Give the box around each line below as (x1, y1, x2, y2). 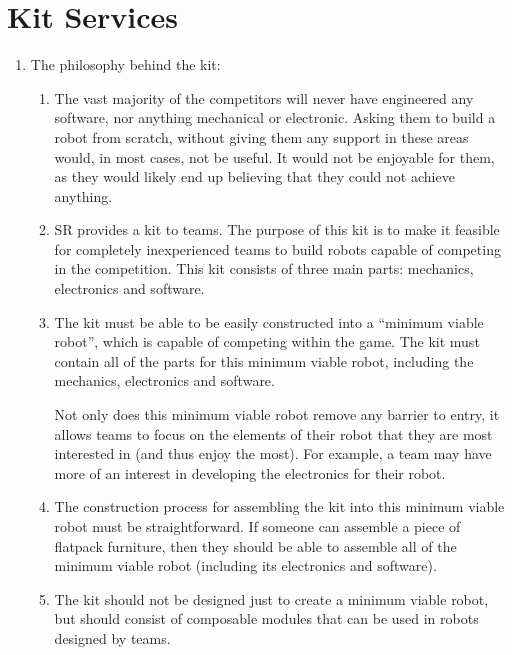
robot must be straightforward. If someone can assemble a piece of (54, 516, 461, 536)
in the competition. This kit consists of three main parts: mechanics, (54, 258, 474, 279)
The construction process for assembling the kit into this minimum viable (54, 496, 505, 517)
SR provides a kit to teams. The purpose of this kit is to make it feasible (54, 219, 500, 240)
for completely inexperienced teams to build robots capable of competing (54, 238, 501, 259)
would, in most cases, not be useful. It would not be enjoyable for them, (54, 146, 495, 167)
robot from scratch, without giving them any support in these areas (54, 126, 469, 147)
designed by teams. (54, 627, 171, 648)
